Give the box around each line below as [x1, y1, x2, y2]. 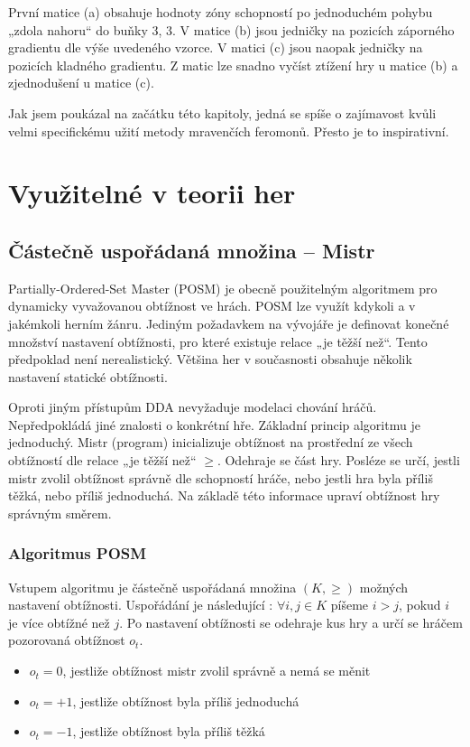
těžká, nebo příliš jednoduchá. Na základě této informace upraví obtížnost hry [8, 486, 440, 505]
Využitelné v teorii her [8, 174, 296, 211]
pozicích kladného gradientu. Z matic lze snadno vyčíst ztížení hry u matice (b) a [8, 55, 458, 74]
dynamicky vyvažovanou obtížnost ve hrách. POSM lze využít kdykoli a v [8, 296, 416, 315]
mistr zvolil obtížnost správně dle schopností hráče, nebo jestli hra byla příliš [8, 468, 433, 487]
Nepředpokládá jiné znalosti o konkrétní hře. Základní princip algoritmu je [8, 415, 420, 434]
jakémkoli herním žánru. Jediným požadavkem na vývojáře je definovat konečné [8, 313, 449, 332]
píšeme [330, 595, 369, 614]
